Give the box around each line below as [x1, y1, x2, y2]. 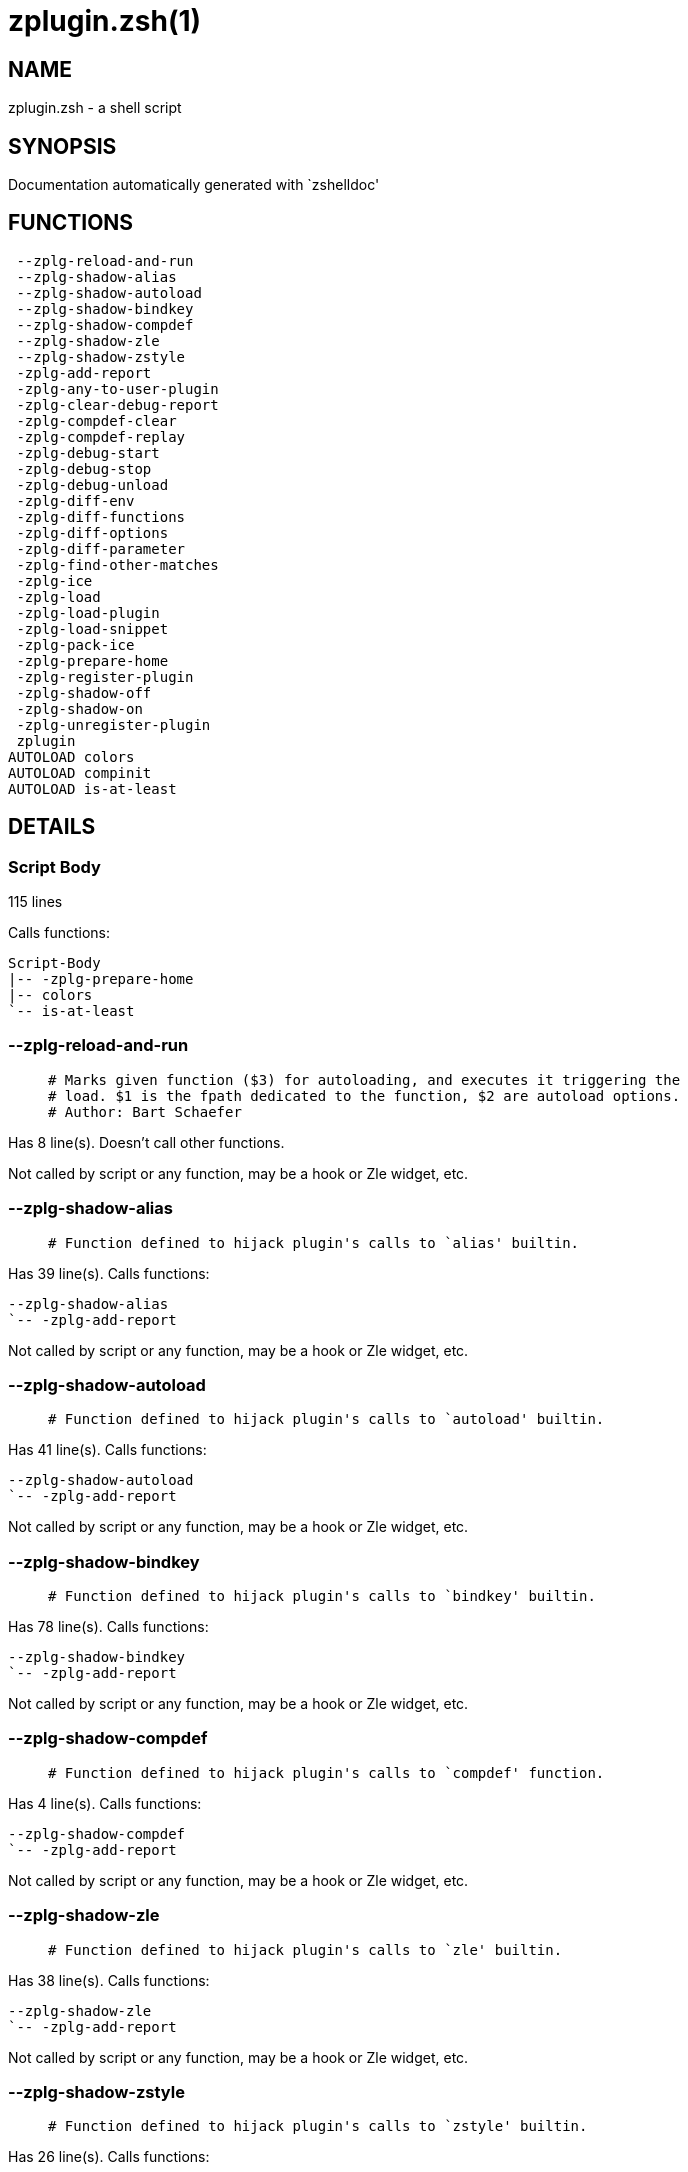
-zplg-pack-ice [16, 636, 135, 653]
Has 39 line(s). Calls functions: [8, 1264, 210, 1282]
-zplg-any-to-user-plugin [16, 380, 219, 397]
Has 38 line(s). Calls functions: [8, 1971, 210, 1989]
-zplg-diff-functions [16, 508, 186, 525]
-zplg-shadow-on [16, 700, 143, 717]
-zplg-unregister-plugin [16, 716, 211, 733]
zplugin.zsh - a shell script [8, 99, 182, 117]
